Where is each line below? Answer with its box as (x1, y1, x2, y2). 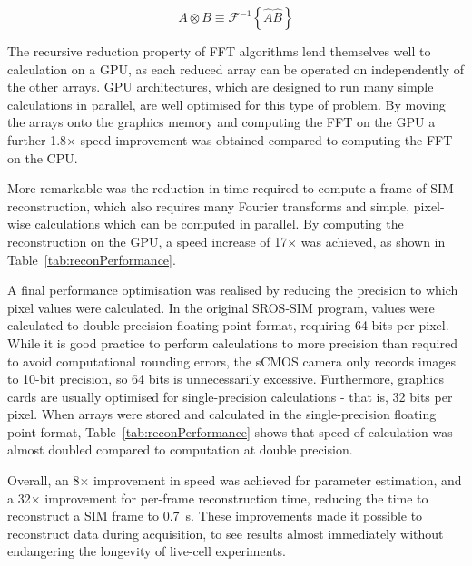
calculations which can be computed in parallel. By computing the (34, 214, 404, 233)
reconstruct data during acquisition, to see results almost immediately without (7, 523, 444, 542)
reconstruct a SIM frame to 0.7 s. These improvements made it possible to (7, 506, 423, 525)
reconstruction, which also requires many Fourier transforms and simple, (7, 196, 410, 215)
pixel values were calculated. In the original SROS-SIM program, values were (7, 298, 435, 317)
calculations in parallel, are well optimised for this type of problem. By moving (7, 94, 446, 113)
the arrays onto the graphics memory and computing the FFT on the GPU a (7, 112, 436, 132)
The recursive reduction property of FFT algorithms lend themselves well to (7, 42, 431, 60)
